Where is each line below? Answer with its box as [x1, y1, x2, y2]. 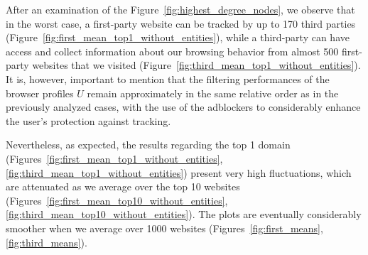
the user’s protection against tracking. [6, 113, 171, 128]
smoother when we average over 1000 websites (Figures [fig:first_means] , [6, 220, 323, 235]
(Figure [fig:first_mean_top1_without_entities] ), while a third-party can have [6, 30, 350, 45]
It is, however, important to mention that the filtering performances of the [6, 71, 330, 86]
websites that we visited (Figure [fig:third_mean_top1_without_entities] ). [32, 58, 361, 72]
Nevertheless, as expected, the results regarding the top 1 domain [6, 137, 291, 152]
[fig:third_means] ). [6, 234, 87, 249]
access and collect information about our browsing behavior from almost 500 [6, 43, 339, 58]
